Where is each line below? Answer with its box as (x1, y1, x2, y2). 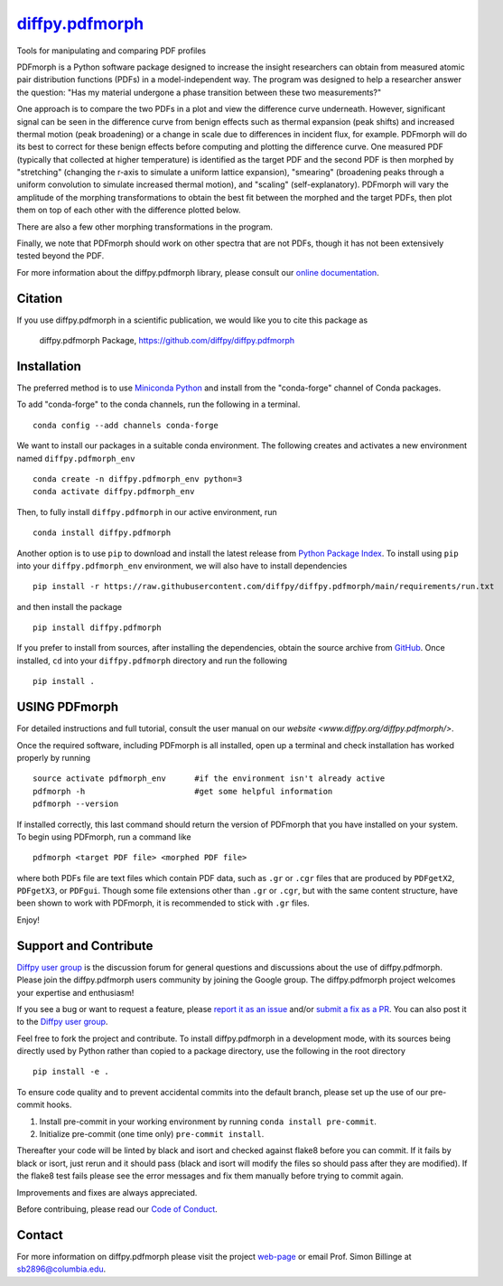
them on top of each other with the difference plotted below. (16, 204, 241, 216)
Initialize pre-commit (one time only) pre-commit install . (39, 1129, 265, 1140)
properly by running (16, 752, 90, 763)
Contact (16, 1227, 63, 1243)
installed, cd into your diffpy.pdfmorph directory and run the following (16, 655, 288, 666)
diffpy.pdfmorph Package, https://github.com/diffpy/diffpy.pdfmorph (39, 335, 295, 346)
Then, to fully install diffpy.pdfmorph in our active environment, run (16, 506, 277, 517)
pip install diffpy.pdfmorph (33, 623, 162, 633)
